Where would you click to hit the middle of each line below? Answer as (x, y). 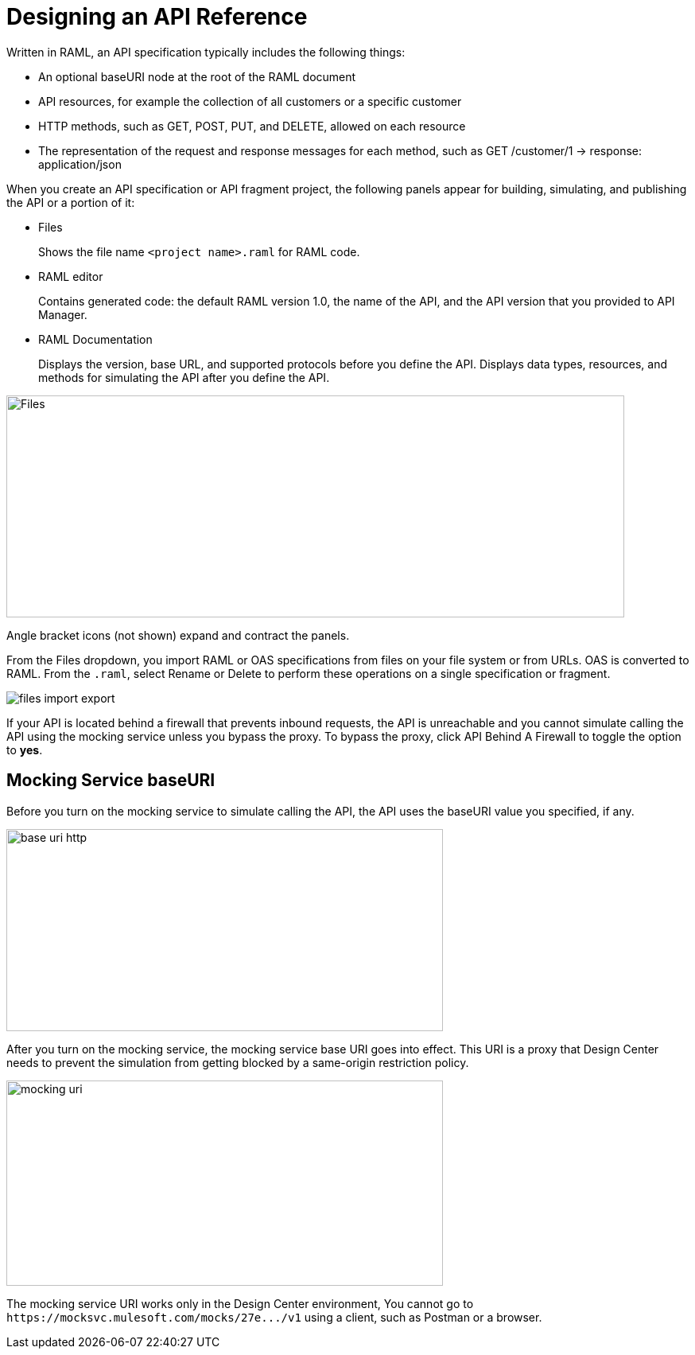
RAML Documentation (95, 339)
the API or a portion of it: (71, 202)
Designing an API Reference (157, 17)
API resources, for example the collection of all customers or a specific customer (250, 101)
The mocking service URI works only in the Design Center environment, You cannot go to (240, 1303)
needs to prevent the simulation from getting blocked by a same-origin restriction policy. (238, 1062)
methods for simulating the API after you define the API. (184, 377)
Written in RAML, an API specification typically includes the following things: (206, 52)
